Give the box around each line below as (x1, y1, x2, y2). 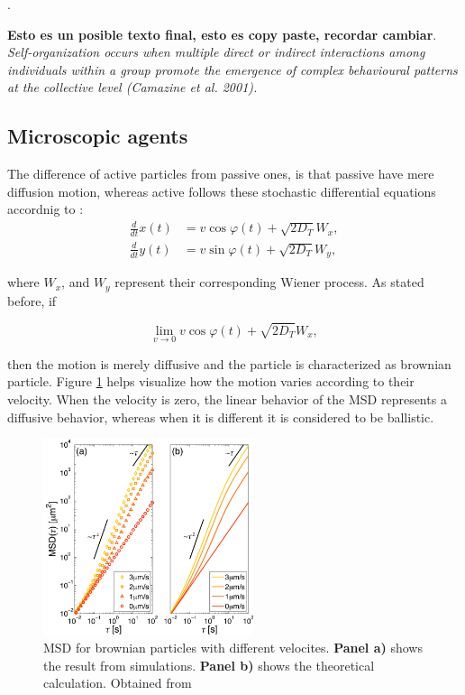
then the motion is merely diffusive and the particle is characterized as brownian (7, 354, 451, 373)
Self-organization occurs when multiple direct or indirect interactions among (7, 42, 425, 61)
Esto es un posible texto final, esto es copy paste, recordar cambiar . (7, 24, 437, 43)
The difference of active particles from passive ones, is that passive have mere (7, 164, 434, 183)
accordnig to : (7, 199, 84, 218)
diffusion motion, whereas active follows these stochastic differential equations (7, 181, 436, 200)
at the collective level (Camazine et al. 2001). (7, 78, 258, 97)
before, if (7, 291, 57, 310)
